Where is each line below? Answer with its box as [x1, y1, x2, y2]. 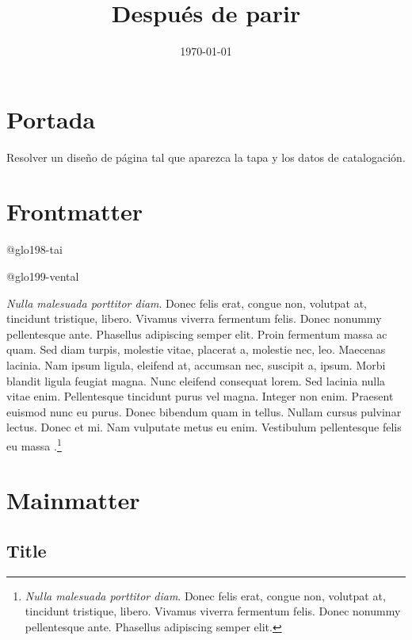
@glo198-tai [6, 241, 63, 258]
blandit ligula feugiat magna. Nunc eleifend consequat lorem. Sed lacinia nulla [6, 372, 386, 389]
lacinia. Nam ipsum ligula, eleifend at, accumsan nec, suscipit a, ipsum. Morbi [6, 356, 386, 373]
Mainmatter [6, 484, 140, 516]
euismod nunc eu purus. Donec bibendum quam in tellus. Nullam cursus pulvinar [6, 403, 402, 420]
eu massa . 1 [6, 435, 62, 454]
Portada [6, 102, 96, 135]
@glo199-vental [6, 267, 79, 284]
